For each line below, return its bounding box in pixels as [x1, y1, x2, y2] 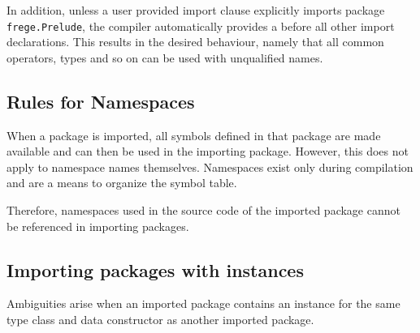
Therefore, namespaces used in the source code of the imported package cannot [6, 202, 401, 219]
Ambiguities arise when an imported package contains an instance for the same [6, 295, 401, 312]
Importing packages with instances [6, 257, 304, 282]
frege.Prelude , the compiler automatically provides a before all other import [6, 17, 395, 34]
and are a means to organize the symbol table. [6, 174, 237, 191]
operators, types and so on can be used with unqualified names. [6, 49, 323, 66]
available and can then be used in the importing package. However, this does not [6, 143, 409, 160]
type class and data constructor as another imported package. [6, 311, 314, 327]
